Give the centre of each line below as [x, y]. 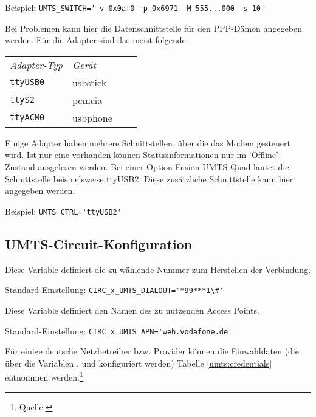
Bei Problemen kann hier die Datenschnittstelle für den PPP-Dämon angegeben [153, 28]
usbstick [89, 82]
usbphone [92, 117]
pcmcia [87, 100]
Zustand [20, 167]
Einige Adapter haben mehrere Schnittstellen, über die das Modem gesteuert [148, 143]
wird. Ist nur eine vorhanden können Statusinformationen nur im [126, 155]
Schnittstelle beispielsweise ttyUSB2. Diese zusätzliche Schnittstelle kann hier [149, 178]
